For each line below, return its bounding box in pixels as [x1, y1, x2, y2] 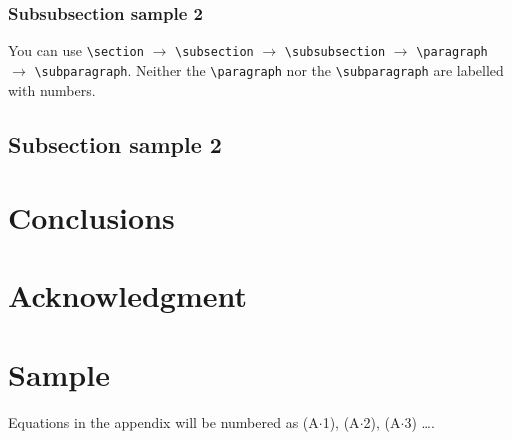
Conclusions [8, 197, 175, 238]
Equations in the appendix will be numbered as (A [8, 411, 319, 432]
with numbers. [8, 79, 96, 100]
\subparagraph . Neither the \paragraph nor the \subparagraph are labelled [34, 59, 504, 80]
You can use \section [8, 40, 144, 61]
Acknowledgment [8, 275, 247, 316]
